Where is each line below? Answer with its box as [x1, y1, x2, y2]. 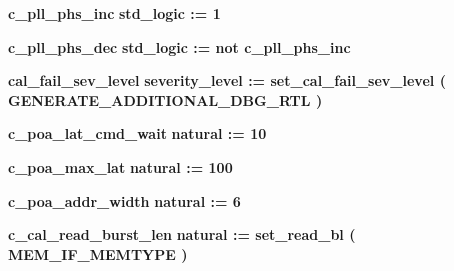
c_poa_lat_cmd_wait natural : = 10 [8, 123, 267, 144]
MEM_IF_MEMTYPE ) [8, 243, 188, 264]
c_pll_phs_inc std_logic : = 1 [8, 3, 221, 23]
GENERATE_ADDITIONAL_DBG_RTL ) [8, 89, 323, 110]
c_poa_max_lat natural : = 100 [8, 156, 233, 177]
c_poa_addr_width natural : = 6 [8, 190, 241, 211]
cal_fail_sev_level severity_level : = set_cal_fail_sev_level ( [8, 70, 446, 91]
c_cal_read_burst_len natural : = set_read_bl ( [8, 224, 356, 245]
